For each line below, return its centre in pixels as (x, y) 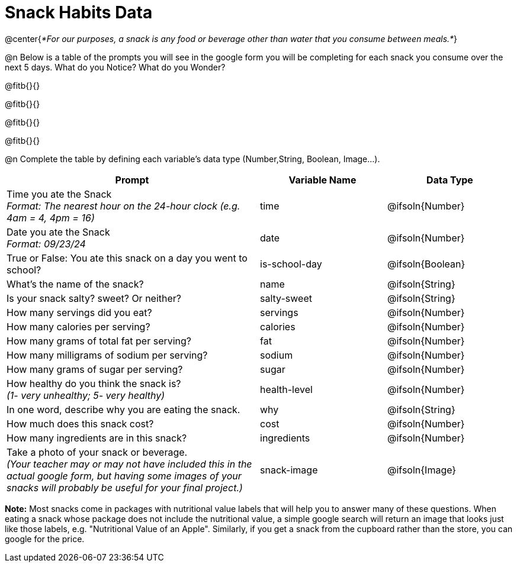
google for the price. (45, 539)
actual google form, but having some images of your (124, 476)
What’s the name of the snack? (75, 284)
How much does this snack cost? (80, 423)
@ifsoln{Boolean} (426, 264)
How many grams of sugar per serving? (95, 369)
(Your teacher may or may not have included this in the (129, 464)
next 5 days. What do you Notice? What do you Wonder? (115, 67)
